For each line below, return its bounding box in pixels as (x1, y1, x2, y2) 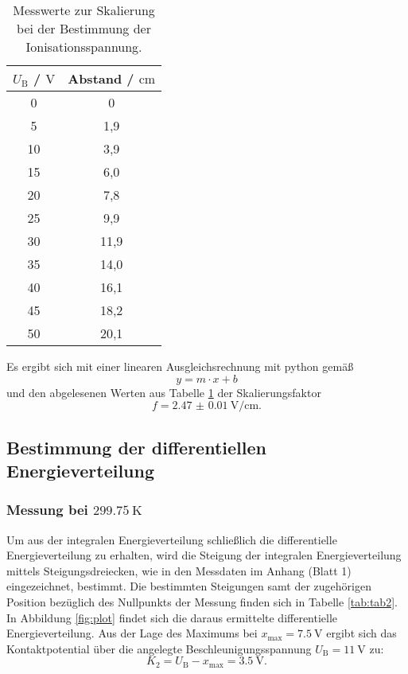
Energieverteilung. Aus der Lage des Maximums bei (6, 625, 258, 641)
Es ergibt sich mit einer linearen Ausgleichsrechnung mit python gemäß (6, 358, 354, 374)
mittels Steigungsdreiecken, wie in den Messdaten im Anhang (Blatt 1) (6, 562, 352, 579)
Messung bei (6, 500, 88, 520)
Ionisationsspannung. (25, 37, 142, 56)
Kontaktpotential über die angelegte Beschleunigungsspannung (6, 640, 312, 656)
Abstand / (68, 69, 134, 88)
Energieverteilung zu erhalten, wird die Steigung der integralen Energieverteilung (6, 547, 402, 563)
